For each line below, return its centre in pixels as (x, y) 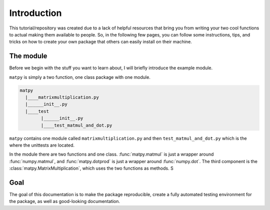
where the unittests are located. (42, 145)
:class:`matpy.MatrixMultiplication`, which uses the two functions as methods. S (91, 168)
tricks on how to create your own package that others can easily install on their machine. (100, 42)
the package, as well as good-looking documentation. (64, 202)
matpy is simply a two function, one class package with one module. (80, 77)
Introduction (35, 13)
